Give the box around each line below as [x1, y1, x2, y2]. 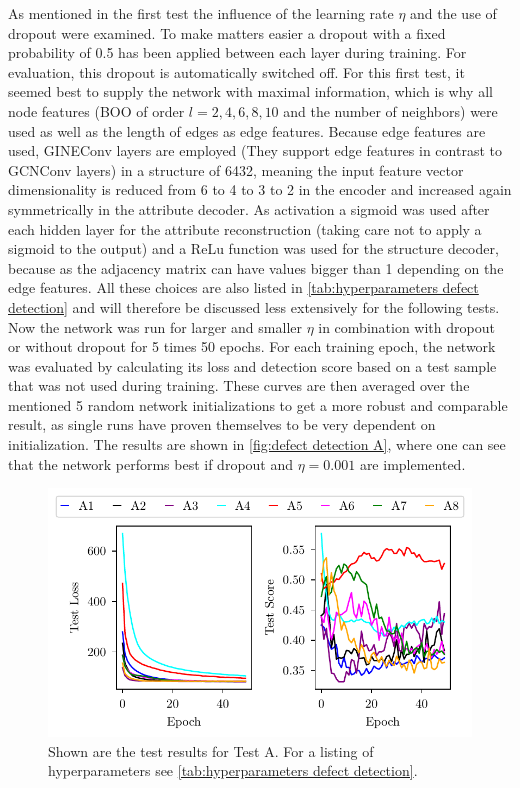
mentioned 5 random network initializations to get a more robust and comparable [8, 394, 508, 415]
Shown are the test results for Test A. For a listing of [48, 740, 374, 761]
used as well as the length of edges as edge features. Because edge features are [8, 120, 486, 141]
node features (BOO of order [8, 100, 185, 121]
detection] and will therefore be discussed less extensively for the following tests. [8, 296, 500, 317]
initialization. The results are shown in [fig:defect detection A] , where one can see [8, 434, 506, 455]
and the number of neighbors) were [283, 100, 498, 121]
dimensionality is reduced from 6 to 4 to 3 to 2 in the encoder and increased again [8, 179, 512, 200]
